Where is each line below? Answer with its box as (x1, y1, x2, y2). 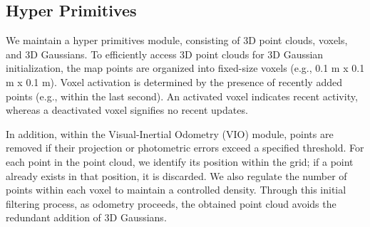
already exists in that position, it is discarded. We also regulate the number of (6, 168, 347, 183)
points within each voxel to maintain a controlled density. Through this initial (6, 182, 346, 197)
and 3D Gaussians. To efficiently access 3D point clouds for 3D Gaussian (6, 46, 324, 61)
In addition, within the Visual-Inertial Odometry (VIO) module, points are (6, 126, 334, 141)
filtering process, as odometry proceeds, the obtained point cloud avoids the (6, 196, 336, 211)
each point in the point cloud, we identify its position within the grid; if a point (6, 154, 354, 169)
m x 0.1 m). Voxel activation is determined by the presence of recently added (6, 74, 342, 89)
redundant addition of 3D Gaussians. (6, 210, 167, 225)
